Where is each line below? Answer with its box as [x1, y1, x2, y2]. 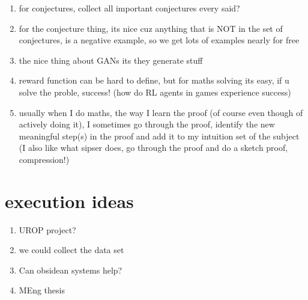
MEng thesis [19, 284, 65, 296]
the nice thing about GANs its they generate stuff [19, 54, 203, 66]
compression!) [19, 153, 70, 165]
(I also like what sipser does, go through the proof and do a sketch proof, [19, 141, 288, 154]
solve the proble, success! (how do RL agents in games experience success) [19, 85, 291, 98]
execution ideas [5, 188, 134, 213]
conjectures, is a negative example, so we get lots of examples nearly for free [19, 34, 300, 46]
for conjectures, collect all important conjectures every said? [19, 2, 240, 14]
